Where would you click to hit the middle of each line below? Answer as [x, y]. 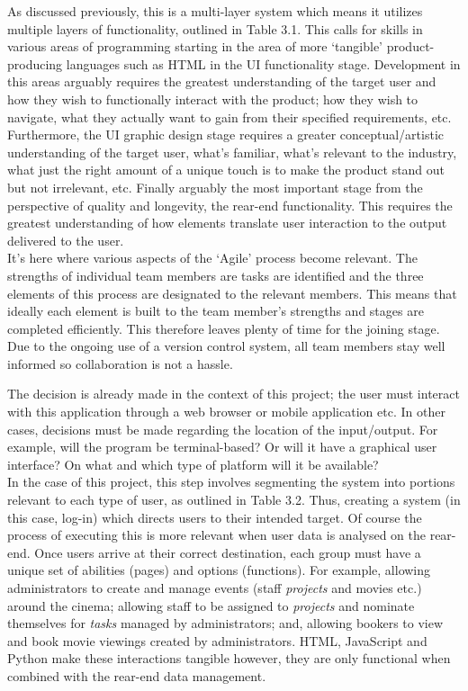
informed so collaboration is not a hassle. [120, 363]
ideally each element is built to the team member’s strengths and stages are [216, 311]
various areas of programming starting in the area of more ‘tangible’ [195, 46]
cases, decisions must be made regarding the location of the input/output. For [223, 429]
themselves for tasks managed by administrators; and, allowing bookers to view [225, 623]
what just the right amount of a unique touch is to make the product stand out [226, 170]
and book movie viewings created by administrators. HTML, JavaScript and [217, 640]
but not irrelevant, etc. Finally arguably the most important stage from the [215, 187]
